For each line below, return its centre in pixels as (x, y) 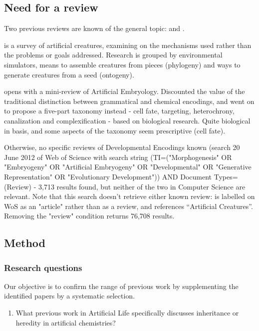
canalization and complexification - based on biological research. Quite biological (127, 120)
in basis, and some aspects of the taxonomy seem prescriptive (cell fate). (115, 130)
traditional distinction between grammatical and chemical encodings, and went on (129, 101)
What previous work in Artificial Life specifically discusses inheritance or (127, 313)
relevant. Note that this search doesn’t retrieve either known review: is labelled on (129, 196)
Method (25, 243)
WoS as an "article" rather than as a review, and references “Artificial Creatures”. (129, 206)
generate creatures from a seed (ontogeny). (69, 74)
